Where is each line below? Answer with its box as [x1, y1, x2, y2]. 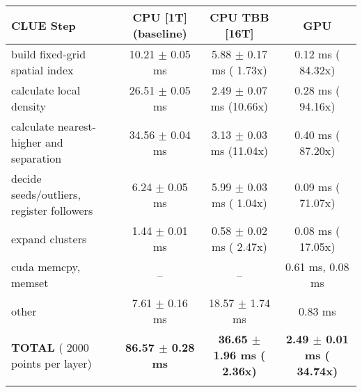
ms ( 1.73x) [212, 62, 267, 78]
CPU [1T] [132, 9, 187, 25]
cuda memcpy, [11, 259, 81, 275]
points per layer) [11, 354, 92, 371]
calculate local [11, 82, 81, 98]
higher [11, 134, 42, 150]
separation [11, 150, 62, 166]
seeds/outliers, [11, 186, 81, 202]
